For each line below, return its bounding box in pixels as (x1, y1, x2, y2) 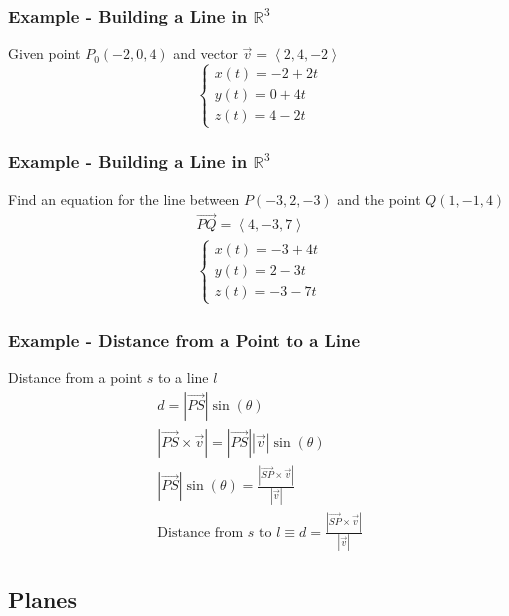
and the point (337, 188, 421, 209)
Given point (8, 43, 81, 64)
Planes (8, 583, 77, 614)
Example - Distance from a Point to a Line (8, 327, 361, 352)
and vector (173, 43, 238, 64)
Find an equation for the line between (8, 188, 240, 209)
